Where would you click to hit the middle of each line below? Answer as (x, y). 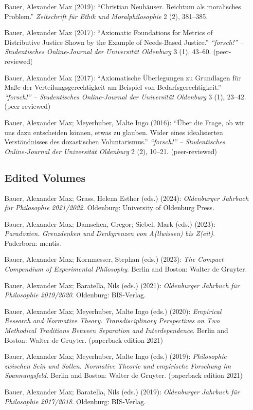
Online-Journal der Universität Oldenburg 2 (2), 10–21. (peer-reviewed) (111, 151)
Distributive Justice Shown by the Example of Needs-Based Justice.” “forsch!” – (124, 42)
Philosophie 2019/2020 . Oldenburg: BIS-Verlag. (75, 295)
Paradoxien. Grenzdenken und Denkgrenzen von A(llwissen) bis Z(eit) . (110, 233)
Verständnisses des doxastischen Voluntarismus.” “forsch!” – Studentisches (115, 142)
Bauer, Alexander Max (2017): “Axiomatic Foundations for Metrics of (109, 32)
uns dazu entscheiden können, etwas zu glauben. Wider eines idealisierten (114, 132)
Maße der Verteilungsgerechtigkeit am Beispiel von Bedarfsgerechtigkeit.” (113, 87)
